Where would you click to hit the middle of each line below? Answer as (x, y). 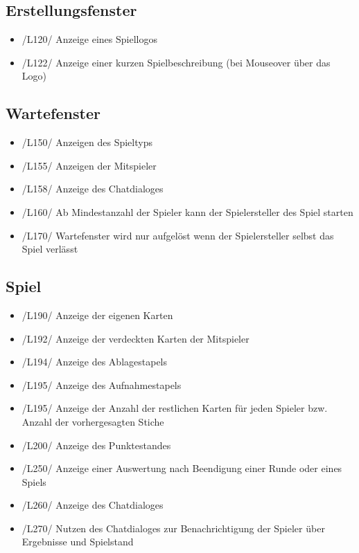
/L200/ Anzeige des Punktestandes (96, 445)
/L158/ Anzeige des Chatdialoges (93, 189)
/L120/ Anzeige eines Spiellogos (89, 39)
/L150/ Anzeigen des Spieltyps (87, 142)
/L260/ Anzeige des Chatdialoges (93, 505)
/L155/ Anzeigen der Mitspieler (89, 165)
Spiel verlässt (50, 249)
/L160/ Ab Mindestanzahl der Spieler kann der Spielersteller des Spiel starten (187, 211)
